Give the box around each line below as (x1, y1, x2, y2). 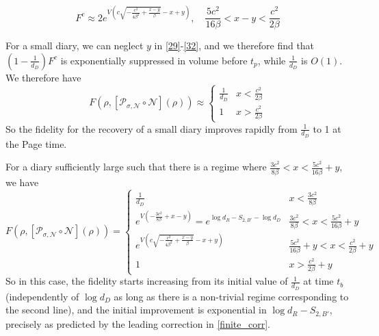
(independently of (5, 289, 79, 303)
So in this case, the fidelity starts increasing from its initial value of (5, 274, 288, 288)
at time (303, 274, 334, 288)
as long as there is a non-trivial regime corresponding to (114, 289, 349, 303)
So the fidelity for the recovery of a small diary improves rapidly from (5, 121, 298, 135)
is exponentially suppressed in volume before (60, 53, 248, 67)
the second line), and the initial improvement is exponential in (5, 302, 267, 317)
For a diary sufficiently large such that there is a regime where (5, 159, 267, 174)
